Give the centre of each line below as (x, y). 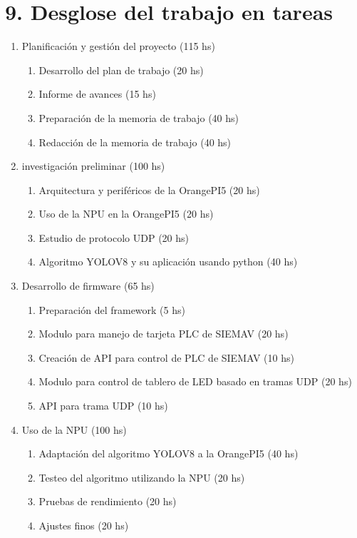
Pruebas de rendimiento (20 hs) (108, 501)
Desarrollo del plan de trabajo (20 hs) (121, 70)
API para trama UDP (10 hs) (103, 406)
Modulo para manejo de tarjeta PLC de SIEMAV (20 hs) (164, 334)
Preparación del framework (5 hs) (112, 309)
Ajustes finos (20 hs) (84, 525)
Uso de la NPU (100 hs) (74, 429)
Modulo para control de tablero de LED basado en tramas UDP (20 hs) (195, 381)
